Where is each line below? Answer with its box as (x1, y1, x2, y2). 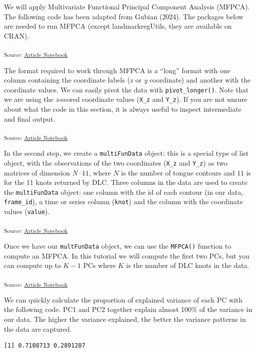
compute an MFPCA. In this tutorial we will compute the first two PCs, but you (4, 250, 250, 261)
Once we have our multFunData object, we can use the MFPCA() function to (4, 240, 231, 251)
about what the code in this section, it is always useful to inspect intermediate (4, 104, 242, 114)
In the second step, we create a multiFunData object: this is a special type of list (4, 148, 249, 158)
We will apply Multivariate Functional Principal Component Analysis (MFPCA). (4, 1, 250, 11)
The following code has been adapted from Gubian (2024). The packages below (4, 11, 244, 21)
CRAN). (4, 30, 29, 41)
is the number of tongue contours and (121, 167, 235, 177)
